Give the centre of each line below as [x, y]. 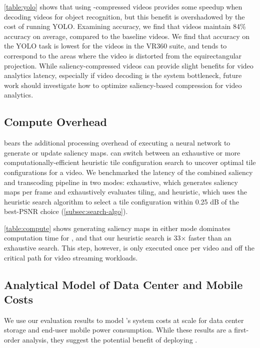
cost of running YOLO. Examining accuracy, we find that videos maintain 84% [125, 26]
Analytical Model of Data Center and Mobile [123, 284]
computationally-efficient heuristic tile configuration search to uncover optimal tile [130, 162]
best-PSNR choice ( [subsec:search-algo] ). [66, 211]
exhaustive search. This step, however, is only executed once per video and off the [129, 248]
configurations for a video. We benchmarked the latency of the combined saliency [128, 172]
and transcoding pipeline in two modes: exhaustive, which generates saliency [121, 182]
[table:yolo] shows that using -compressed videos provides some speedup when [123, 6]
